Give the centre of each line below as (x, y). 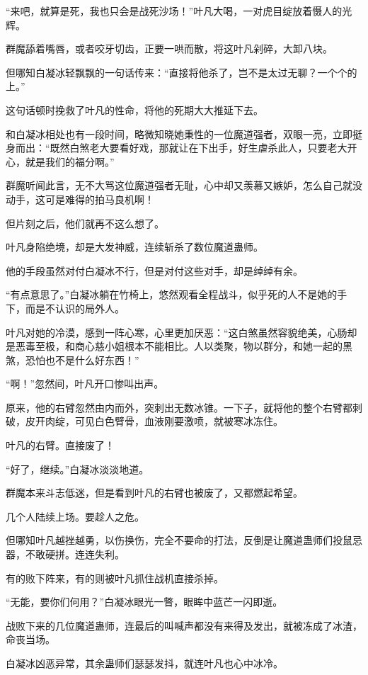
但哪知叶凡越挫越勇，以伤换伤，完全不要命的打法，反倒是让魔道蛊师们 (169, 540)
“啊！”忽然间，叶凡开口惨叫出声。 (85, 384)
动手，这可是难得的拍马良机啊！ (80, 199)
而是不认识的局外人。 (75, 308)
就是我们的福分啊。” (70, 161)
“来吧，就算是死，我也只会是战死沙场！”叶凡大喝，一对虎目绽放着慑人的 (174, 11)
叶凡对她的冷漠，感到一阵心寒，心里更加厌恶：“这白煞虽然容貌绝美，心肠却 (182, 332)
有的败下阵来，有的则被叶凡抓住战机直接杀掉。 (115, 578)
